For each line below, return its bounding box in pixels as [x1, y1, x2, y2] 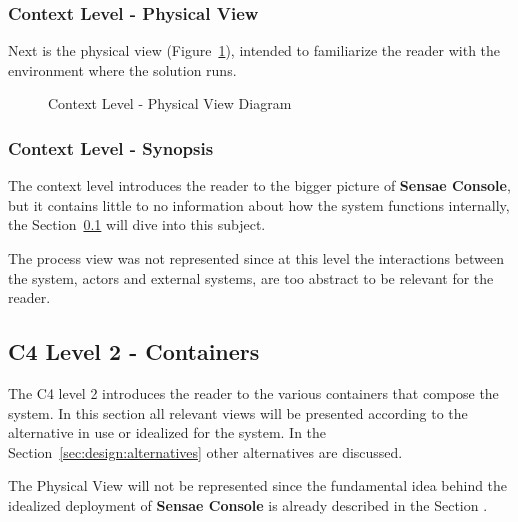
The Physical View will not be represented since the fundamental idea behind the [8, 475, 508, 496]
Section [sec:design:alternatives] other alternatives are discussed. [8, 441, 403, 462]
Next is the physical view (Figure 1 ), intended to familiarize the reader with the [8, 40, 501, 61]
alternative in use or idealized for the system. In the [8, 422, 327, 443]
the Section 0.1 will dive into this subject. [8, 214, 266, 235]
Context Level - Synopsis [8, 135, 214, 160]
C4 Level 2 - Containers [8, 336, 260, 367]
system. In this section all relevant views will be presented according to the [8, 402, 468, 423]
